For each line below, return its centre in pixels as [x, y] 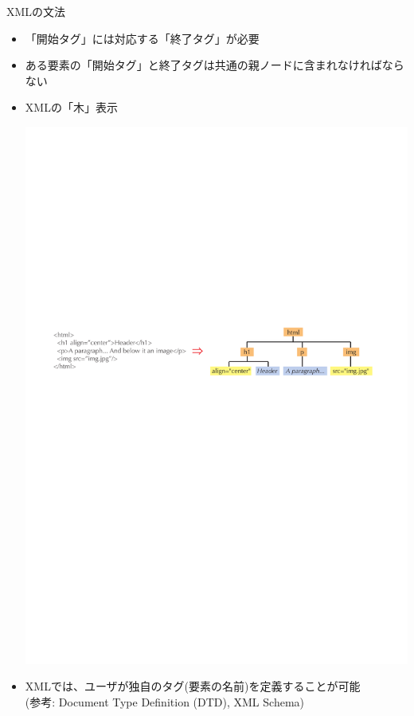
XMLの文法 [36, 11]
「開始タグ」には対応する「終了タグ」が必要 [142, 38]
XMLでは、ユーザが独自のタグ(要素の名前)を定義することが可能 [193, 686]
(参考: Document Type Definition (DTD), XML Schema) [164, 702]
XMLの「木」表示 [71, 107]
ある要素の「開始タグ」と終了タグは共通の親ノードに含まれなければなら [215, 65]
